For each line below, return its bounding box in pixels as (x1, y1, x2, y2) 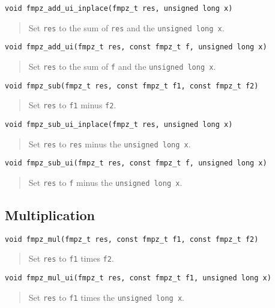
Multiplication (5, 205, 95, 224)
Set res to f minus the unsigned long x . (28, 176, 183, 188)
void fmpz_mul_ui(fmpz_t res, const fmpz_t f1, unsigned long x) (5, 274, 271, 283)
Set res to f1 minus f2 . (28, 99, 116, 111)
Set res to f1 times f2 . (28, 252, 114, 265)
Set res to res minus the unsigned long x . (28, 137, 191, 150)
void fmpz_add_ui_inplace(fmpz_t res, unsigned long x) (5, 4, 233, 13)
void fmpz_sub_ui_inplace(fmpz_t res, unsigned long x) (5, 120, 233, 129)
